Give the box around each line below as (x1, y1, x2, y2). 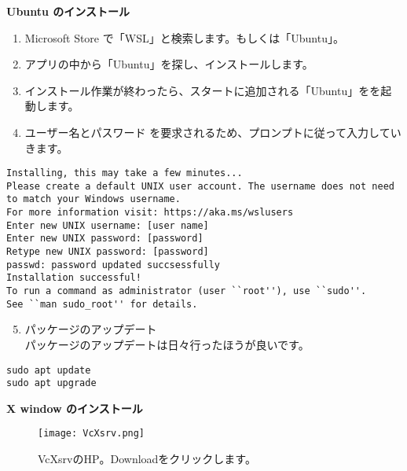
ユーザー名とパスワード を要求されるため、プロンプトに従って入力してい (24, 123, 401, 140)
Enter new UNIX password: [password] (6, 233, 203, 245)
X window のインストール (6, 399, 143, 416)
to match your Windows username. (6, 193, 181, 205)
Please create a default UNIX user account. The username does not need (6, 180, 394, 192)
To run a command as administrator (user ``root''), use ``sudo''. (6, 285, 367, 297)
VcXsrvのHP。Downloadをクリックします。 (38, 451, 256, 467)
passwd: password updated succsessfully (6, 259, 221, 270)
